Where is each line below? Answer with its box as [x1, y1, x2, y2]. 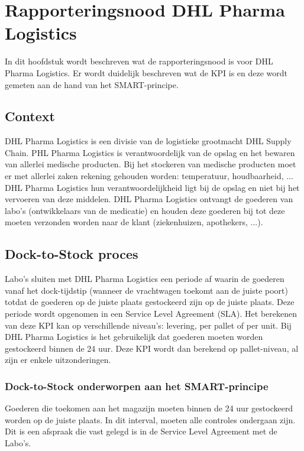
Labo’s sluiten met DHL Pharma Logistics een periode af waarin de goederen [5, 272, 284, 285]
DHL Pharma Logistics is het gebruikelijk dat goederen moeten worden [5, 330, 263, 343]
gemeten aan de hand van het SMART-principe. [5, 78, 179, 90]
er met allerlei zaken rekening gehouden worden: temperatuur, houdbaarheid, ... [5, 170, 293, 182]
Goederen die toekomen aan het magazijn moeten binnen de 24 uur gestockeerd [5, 402, 293, 414]
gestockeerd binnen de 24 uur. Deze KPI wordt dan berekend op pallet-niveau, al [5, 342, 299, 354]
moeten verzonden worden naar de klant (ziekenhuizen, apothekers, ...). [5, 216, 263, 228]
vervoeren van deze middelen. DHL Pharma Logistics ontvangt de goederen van [5, 193, 293, 205]
